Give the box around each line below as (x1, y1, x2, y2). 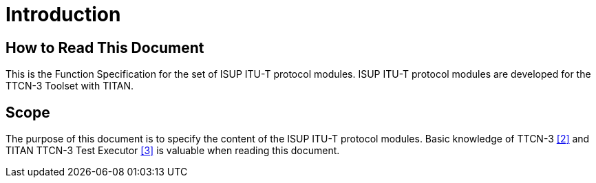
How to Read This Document (6, 39, 204, 56)
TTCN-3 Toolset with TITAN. (6, 80, 134, 92)
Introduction (6, 3, 121, 26)
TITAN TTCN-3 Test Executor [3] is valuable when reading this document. (6, 144, 340, 157)
